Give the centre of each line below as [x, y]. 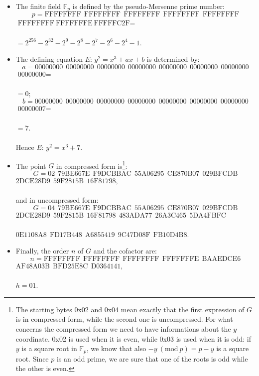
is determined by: [173, 59]
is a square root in [49, 348]
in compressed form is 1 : [92, 165]
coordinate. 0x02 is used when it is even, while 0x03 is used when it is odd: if [133, 338]
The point [31, 166]
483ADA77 [135, 215]
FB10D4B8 [170, 235]
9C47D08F [134, 235]
